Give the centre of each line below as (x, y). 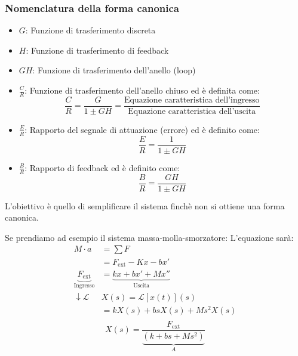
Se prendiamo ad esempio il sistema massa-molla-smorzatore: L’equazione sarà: (149, 237)
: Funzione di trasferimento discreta (90, 30)
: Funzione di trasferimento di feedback (97, 50)
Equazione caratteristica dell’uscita (192, 111)
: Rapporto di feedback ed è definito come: (102, 167)
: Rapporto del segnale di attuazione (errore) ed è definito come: (142, 129)
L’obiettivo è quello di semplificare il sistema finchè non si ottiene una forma (145, 205)
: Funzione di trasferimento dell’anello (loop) (114, 70)
